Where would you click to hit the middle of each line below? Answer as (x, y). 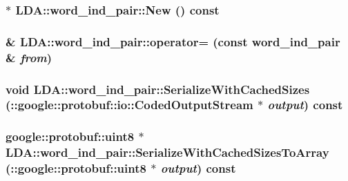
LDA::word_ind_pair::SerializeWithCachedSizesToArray (167, 152)
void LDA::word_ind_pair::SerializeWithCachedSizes (158, 89)
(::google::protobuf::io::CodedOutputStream (129, 105)
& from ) (29, 57)
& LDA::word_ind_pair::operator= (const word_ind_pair (173, 41)
